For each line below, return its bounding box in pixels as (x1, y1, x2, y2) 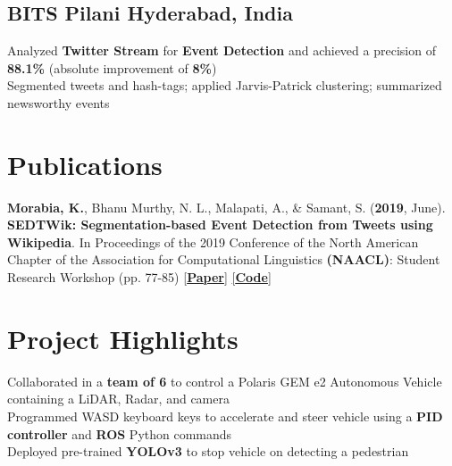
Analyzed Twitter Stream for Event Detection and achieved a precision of (7, 41, 436, 60)
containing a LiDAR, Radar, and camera (7, 389, 230, 408)
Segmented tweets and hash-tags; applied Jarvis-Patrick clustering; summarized (7, 76, 442, 95)
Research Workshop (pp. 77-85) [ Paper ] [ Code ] (7, 268, 272, 287)
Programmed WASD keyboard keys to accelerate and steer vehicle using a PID (7, 406, 443, 425)
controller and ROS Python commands (7, 424, 232, 443)
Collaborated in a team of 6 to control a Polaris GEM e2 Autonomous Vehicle (7, 371, 442, 390)
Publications (7, 146, 163, 182)
